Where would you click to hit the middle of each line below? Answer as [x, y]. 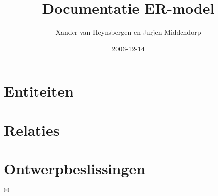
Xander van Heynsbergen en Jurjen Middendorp [128, 32]
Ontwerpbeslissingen [75, 169]
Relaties [32, 129]
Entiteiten [39, 91]
